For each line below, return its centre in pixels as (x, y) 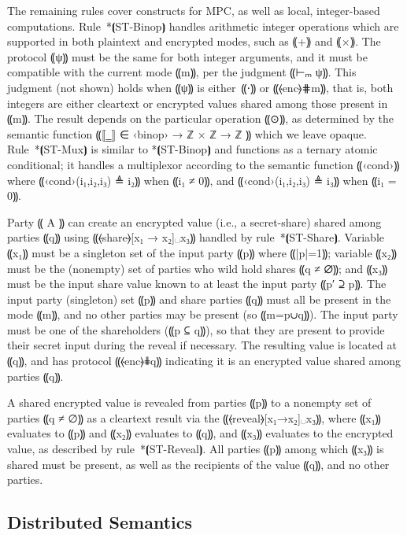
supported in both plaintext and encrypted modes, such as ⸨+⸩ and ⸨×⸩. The (194, 41)
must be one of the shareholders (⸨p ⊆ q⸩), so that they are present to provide (196, 329)
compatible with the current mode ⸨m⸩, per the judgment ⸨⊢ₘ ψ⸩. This (182, 72)
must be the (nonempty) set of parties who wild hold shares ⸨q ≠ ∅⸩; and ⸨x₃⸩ (198, 268)
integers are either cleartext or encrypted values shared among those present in (198, 103)
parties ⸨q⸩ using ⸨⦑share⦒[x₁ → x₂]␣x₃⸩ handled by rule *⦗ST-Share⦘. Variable (196, 237)
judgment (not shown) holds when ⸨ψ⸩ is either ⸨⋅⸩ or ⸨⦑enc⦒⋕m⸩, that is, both (200, 87)
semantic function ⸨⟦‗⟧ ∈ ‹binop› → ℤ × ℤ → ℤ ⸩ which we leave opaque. (187, 133)
